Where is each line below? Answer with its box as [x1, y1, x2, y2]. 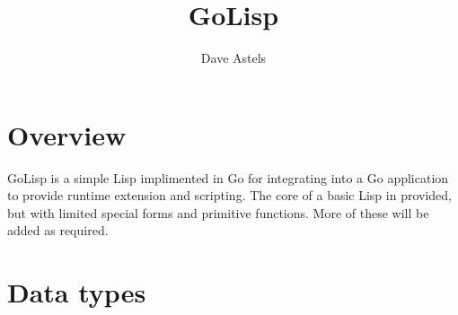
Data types [7, 274, 146, 311]
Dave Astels [200, 48, 267, 67]
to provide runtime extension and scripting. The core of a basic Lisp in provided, [7, 186, 452, 205]
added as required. [7, 221, 109, 240]
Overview [7, 116, 127, 153]
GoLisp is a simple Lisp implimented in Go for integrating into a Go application [7, 168, 449, 187]
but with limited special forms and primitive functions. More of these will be [7, 203, 429, 222]
